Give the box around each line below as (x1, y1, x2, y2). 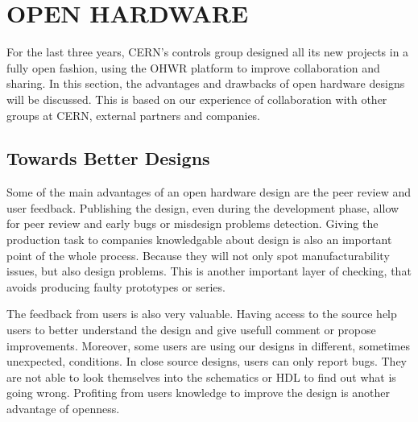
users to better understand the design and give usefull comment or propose (6, 321, 376, 338)
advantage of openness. (6, 400, 120, 417)
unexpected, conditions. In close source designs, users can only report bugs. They (6, 353, 407, 370)
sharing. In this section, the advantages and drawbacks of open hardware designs (6, 75, 405, 92)
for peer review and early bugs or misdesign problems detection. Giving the (6, 215, 379, 232)
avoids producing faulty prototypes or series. (6, 278, 226, 295)
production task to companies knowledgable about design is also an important (6, 231, 392, 248)
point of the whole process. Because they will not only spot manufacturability (6, 246, 390, 263)
